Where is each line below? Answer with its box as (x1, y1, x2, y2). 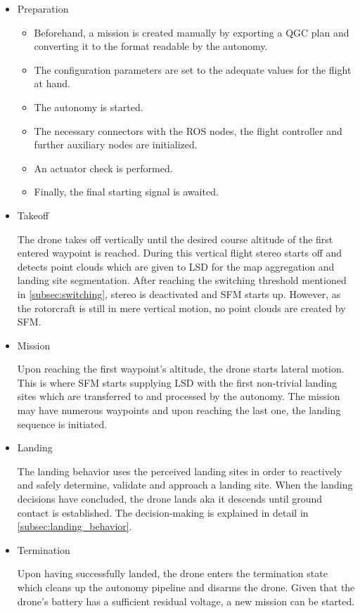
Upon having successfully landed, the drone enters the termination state (17, 566, 328, 581)
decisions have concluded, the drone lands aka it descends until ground (17, 491, 323, 506)
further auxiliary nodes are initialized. (34, 137, 198, 152)
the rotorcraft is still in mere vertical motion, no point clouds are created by (17, 300, 346, 315)
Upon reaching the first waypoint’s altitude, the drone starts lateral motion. (17, 361, 345, 376)
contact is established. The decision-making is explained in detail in (17, 505, 309, 520)
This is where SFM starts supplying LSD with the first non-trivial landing (17, 375, 337, 389)
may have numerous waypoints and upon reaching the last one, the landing (17, 403, 341, 418)
